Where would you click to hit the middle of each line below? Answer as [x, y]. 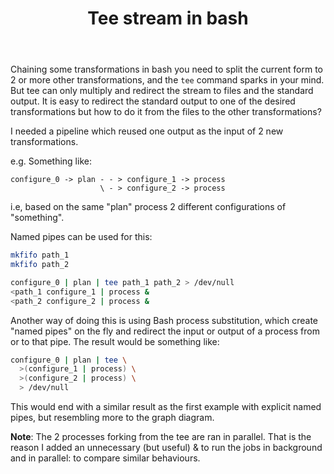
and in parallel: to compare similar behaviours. [105, 458]
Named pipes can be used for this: [81, 237]
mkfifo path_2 [40, 265]
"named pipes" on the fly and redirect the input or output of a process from [165, 331]
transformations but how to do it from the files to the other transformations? [166, 112]
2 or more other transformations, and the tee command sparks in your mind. [167, 80]
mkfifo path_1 [40, 255]
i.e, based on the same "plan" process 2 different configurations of [148, 207]
